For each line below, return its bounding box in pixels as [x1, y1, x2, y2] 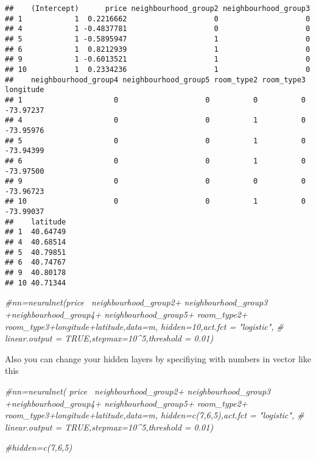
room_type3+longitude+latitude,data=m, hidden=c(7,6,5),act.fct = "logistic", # [5, 409, 304, 421]
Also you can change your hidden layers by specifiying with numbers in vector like [5, 352, 311, 365]
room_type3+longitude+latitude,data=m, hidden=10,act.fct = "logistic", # [5, 320, 284, 332]
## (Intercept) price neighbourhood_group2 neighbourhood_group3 [5, 4, 311, 13]
